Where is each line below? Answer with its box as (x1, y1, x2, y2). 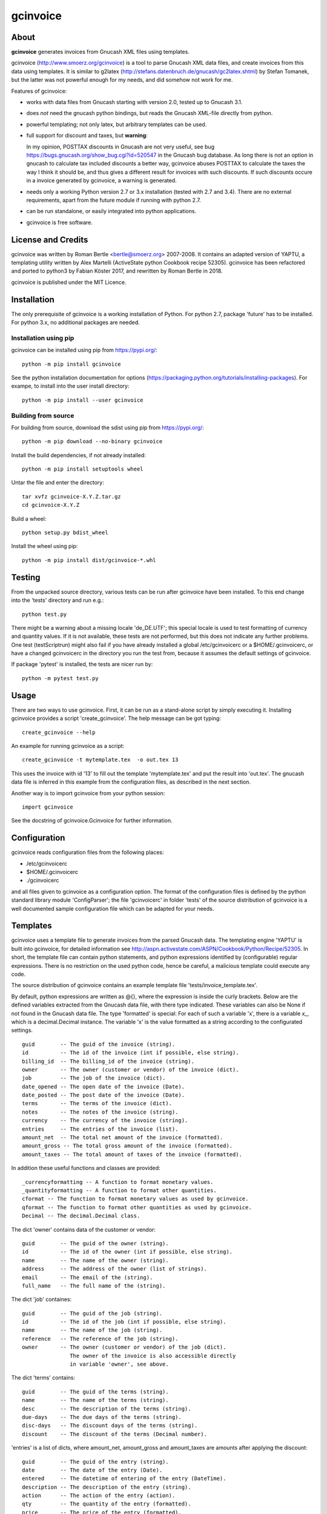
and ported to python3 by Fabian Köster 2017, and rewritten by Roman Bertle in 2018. (11, 267, 223, 275)
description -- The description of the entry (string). (22, 1484, 191, 1490)
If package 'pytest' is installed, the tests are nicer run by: (11, 661, 153, 668)
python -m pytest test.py (22, 675, 99, 681)
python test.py (22, 610, 67, 618)
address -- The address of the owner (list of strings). (22, 1266, 207, 1272)
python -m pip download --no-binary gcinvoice (22, 438, 163, 445)
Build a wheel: (11, 515, 47, 522)
